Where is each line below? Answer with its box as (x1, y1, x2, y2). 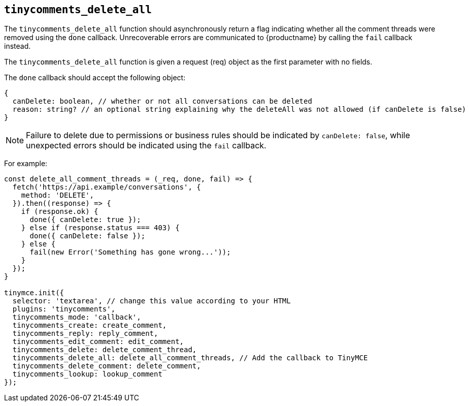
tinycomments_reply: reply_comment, (12, 329, 158, 338)
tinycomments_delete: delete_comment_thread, (12, 346, 197, 354)
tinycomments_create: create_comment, (12, 321, 167, 330)
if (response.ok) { (21, 207, 98, 216)
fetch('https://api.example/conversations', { (12, 183, 201, 192)
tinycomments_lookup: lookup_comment (12, 370, 162, 379)
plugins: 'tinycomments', (12, 305, 116, 314)
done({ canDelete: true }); (29, 215, 141, 224)
